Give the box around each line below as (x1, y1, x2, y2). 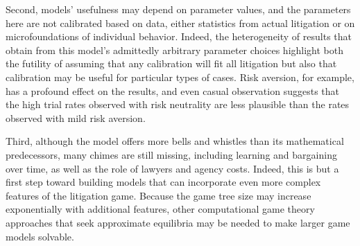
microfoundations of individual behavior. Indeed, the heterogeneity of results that (6, 29, 352, 44)
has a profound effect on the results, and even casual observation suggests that (6, 83, 339, 98)
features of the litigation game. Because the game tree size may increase (6, 188, 311, 202)
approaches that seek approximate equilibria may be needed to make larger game (6, 215, 350, 229)
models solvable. (6, 229, 74, 243)
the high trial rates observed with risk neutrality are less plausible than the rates (6, 97, 350, 112)
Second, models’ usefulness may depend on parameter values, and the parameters (6, 2, 351, 16)
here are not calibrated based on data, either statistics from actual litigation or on (6, 15, 355, 30)
